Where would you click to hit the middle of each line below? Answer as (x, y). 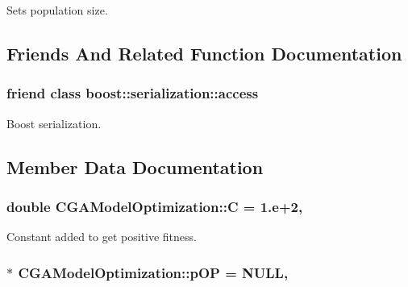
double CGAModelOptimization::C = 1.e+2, (155, 206)
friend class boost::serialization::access (133, 93)
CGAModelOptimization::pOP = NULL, (153, 272)
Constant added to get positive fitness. (102, 237)
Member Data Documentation (135, 166)
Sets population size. (57, 10)
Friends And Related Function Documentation (204, 53)
